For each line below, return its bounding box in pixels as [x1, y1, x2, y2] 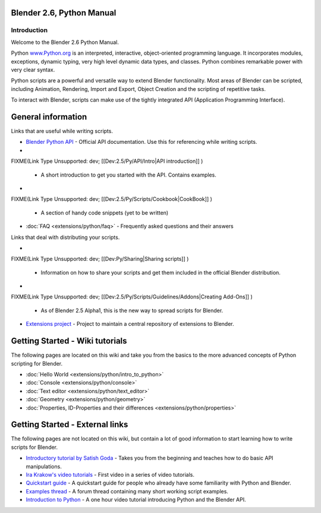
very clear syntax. [11, 66, 55, 73]
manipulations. [26, 462, 62, 470]
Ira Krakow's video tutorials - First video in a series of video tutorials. [26, 471, 195, 478]
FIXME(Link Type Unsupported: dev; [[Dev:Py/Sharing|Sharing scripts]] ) [11, 256, 189, 263]
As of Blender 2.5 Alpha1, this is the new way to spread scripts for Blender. [40, 307, 224, 314]
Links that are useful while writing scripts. [11, 128, 113, 135]
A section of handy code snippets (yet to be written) [40, 209, 169, 216]
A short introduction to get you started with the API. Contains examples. [40, 171, 217, 178]
